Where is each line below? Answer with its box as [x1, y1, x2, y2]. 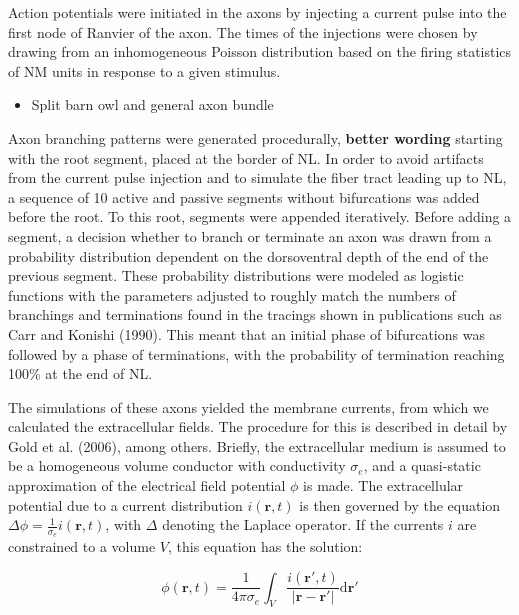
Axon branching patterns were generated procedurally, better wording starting [8, 127, 503, 148]
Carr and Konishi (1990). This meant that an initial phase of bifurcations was [8, 323, 485, 344]
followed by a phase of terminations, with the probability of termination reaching [8, 343, 505, 364]
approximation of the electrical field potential [8, 475, 286, 496]
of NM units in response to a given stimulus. [8, 60, 281, 81]
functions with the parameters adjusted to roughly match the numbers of [8, 284, 456, 305]
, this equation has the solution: [167, 536, 363, 557]
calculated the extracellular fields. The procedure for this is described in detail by [8, 416, 508, 437]
